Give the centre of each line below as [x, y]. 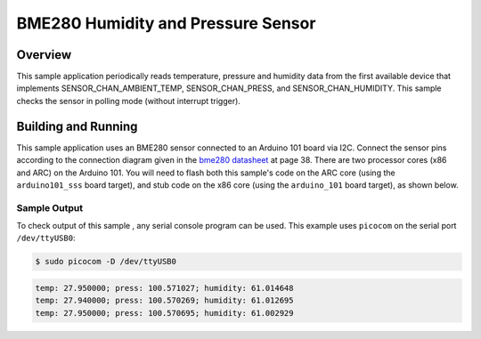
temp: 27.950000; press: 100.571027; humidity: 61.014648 [164, 288]
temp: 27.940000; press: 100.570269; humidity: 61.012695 [164, 301]
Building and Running [77, 126]
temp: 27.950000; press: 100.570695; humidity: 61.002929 [164, 313]
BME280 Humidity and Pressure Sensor [166, 23]
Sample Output [50, 207]
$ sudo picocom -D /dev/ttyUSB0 [106, 262]
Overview [44, 55]
